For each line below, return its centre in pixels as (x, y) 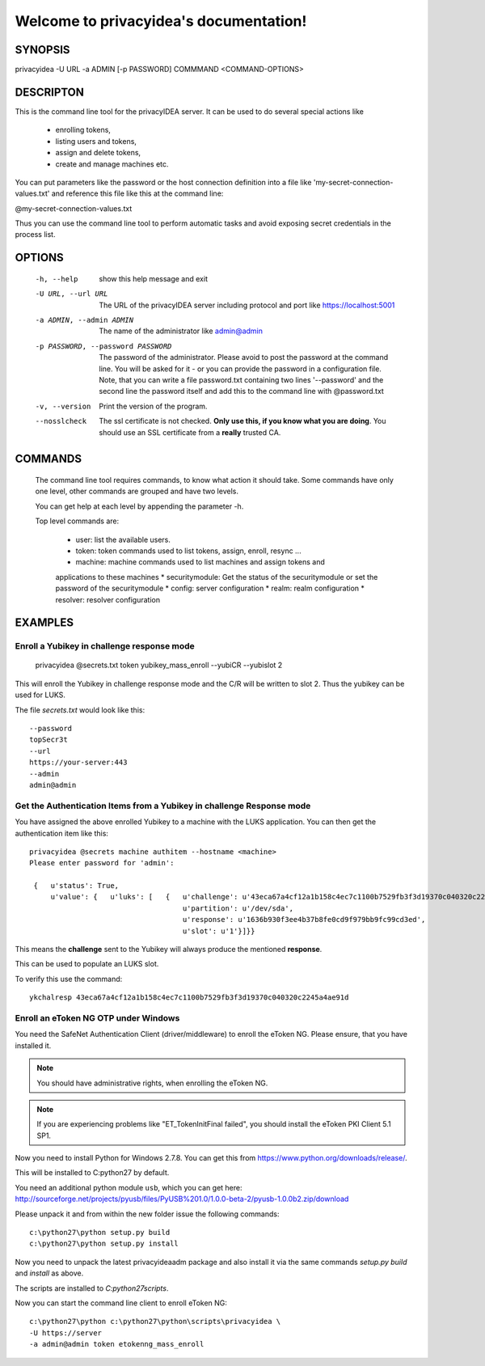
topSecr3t (48, 740)
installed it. (33, 1045)
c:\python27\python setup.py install (104, 1244)
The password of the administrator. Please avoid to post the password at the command (244, 357)
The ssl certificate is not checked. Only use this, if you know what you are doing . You (243, 421)
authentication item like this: (62, 833)
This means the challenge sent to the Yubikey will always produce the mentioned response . (169, 949)
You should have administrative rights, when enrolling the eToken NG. (152, 1083)
